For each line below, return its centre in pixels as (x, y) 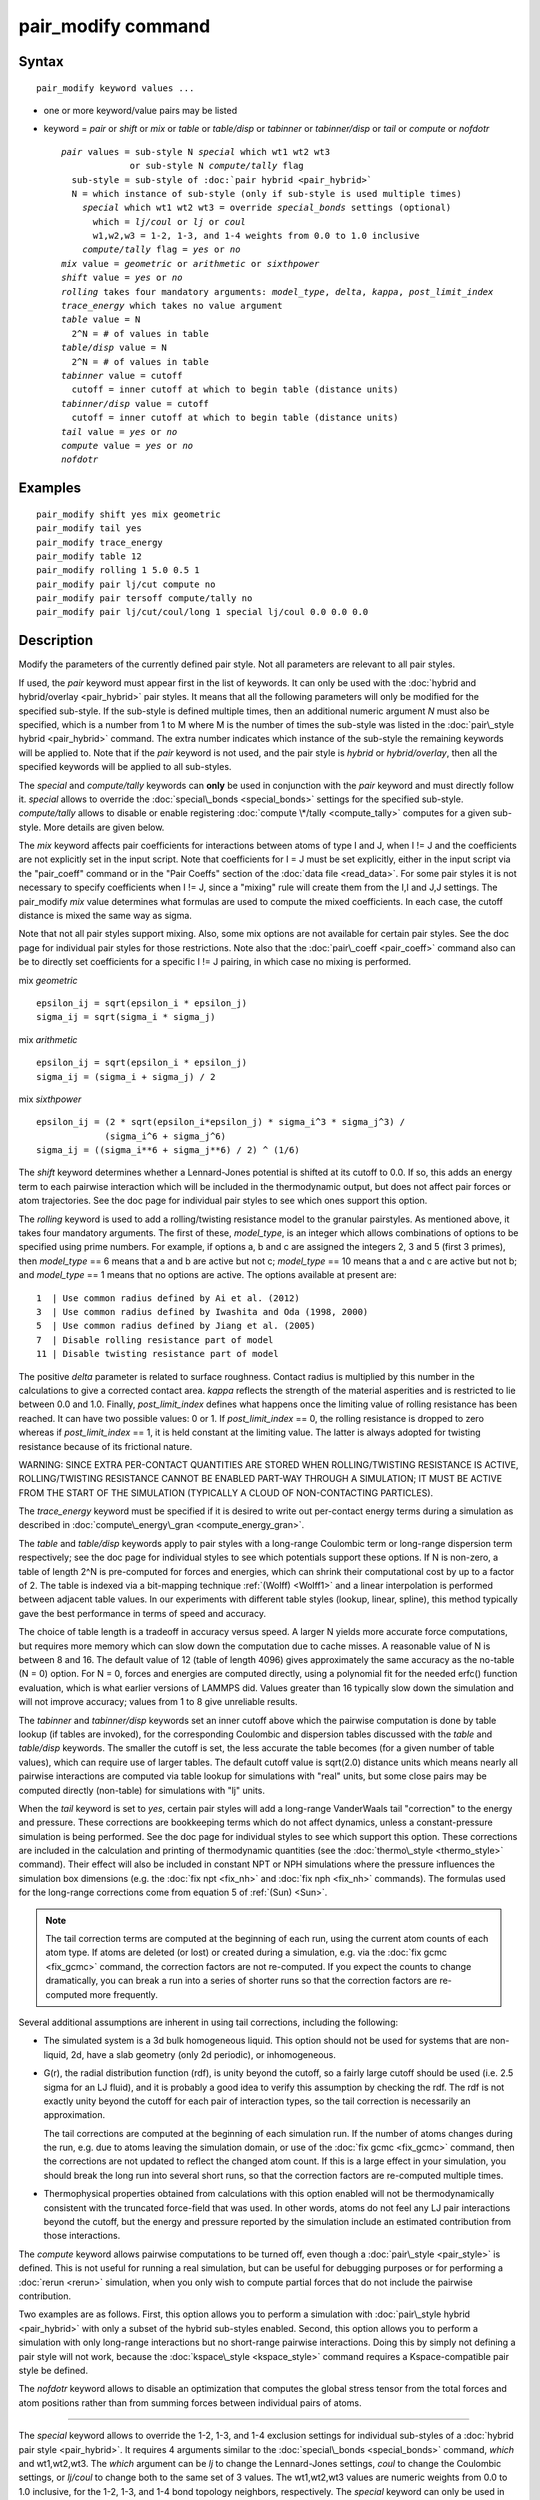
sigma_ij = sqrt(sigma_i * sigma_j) (126, 1017)
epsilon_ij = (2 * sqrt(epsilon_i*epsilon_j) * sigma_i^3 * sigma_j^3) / (221, 1122)
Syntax (41, 61)
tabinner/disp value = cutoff (135, 403)
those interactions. (82, 2236)
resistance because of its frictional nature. (105, 1446)
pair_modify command (114, 26)
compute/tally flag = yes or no (161, 249)
